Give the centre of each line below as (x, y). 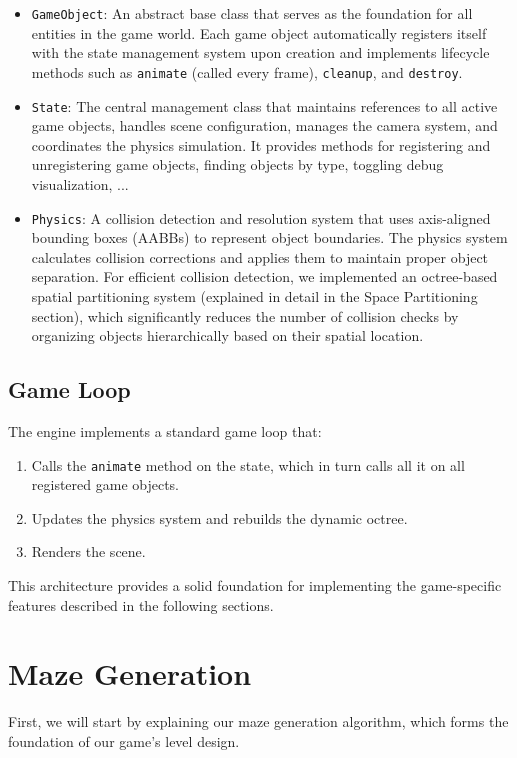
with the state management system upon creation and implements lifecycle (260, 52)
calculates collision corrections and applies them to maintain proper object (260, 256)
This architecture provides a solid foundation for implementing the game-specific (255, 584)
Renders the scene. (88, 551)
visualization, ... (80, 183)
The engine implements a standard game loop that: (165, 430)
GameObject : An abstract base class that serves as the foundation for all (252, 13)
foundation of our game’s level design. (124, 740)
